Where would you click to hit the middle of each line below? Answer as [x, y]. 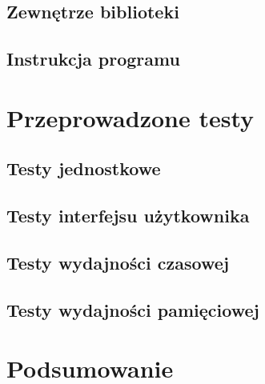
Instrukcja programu [93, 59]
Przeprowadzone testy [130, 117]
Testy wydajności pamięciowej [133, 309]
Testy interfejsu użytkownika [128, 216]
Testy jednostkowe [84, 168]
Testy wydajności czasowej [118, 262]
